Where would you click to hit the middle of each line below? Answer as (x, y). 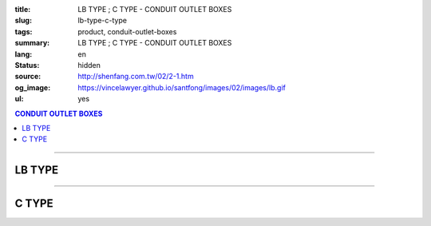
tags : (24, 31)
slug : (23, 21)
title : (23, 9)
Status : (27, 65)
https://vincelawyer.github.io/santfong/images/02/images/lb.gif (182, 87)
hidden (89, 65)
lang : (24, 54)
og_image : (33, 87)
